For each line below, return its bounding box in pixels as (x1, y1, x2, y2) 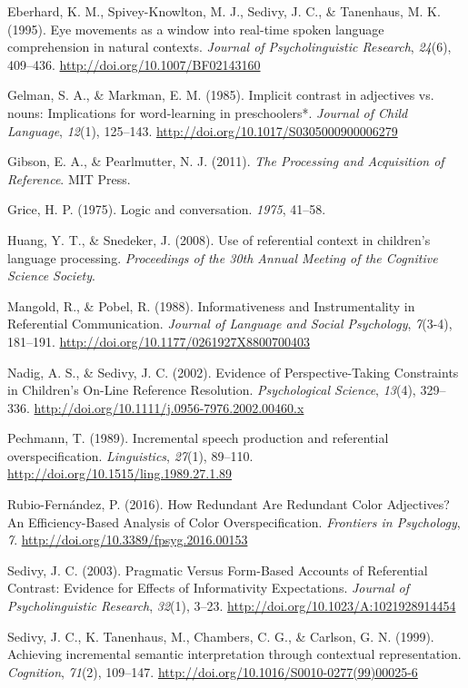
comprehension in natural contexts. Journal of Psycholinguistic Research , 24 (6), (7, 37, 452, 56)
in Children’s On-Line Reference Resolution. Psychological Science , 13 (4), (7, 380, 416, 399)
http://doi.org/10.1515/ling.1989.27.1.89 (7, 464, 233, 483)
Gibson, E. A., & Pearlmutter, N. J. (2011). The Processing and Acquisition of (7, 152, 444, 171)
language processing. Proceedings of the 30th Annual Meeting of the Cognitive (7, 248, 438, 267)
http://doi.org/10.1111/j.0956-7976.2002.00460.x (34, 398, 304, 417)
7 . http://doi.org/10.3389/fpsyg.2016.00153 (7, 530, 248, 549)
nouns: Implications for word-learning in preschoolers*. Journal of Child (7, 103, 408, 122)
